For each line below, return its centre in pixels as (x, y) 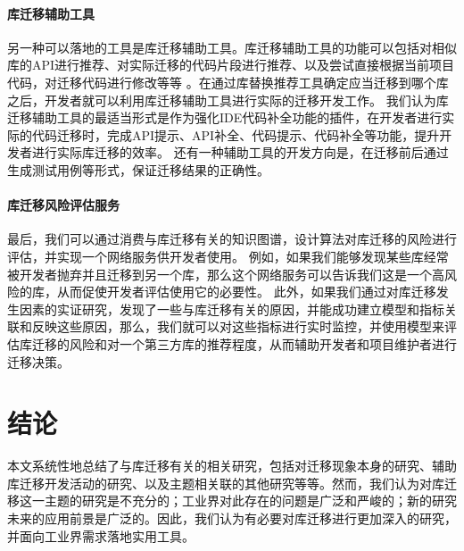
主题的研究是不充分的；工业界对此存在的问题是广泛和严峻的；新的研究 (250, 501)
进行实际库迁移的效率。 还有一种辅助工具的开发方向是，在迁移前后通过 (240, 152)
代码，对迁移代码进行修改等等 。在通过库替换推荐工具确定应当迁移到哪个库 (228, 82)
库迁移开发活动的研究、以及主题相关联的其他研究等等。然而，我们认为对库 (226, 483)
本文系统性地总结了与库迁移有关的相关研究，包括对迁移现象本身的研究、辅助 (232, 466)
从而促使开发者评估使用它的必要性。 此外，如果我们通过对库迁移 (246, 292)
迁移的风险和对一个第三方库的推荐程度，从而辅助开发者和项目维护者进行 (244, 343)
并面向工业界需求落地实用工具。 (101, 535)
